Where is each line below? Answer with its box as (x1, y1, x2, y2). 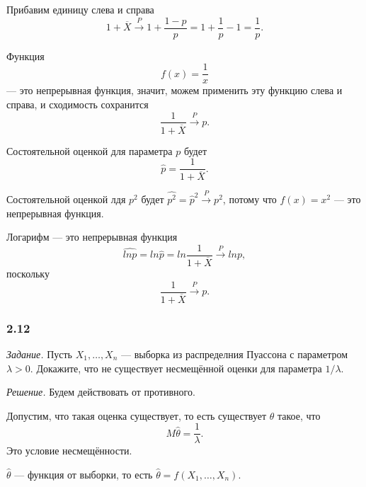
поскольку (6, 266, 50, 281)
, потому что (222, 192, 277, 207)
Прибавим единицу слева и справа (6, 2, 154, 16)
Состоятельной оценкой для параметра (6, 143, 173, 158)
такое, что (277, 408, 321, 423)
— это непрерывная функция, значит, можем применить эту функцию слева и (6, 83, 343, 98)
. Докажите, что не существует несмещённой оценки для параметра (30, 360, 322, 375)
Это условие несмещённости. (6, 443, 132, 458)
